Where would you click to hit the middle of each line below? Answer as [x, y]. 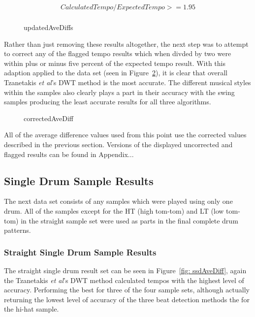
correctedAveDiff [48, 118]
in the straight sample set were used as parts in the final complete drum [129, 220]
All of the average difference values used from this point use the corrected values [125, 135]
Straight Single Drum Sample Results [80, 252]
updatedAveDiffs [48, 27]
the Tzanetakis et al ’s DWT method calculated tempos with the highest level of [124, 280]
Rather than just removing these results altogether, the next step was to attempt [126, 44]
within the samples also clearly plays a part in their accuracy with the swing [119, 92]
